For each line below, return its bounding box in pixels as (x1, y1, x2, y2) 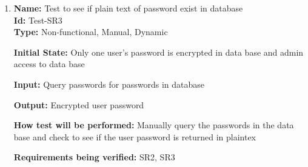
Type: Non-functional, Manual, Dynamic (13, 25, 168, 38)
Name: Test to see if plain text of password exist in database (13, 2, 243, 14)
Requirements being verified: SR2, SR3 (13, 151, 175, 163)
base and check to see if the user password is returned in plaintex (13, 130, 256, 143)
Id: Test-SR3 (13, 13, 62, 26)
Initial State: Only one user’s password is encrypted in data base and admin (13, 45, 304, 58)
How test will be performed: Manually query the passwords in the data (13, 119, 294, 131)
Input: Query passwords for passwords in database (13, 77, 205, 90)
